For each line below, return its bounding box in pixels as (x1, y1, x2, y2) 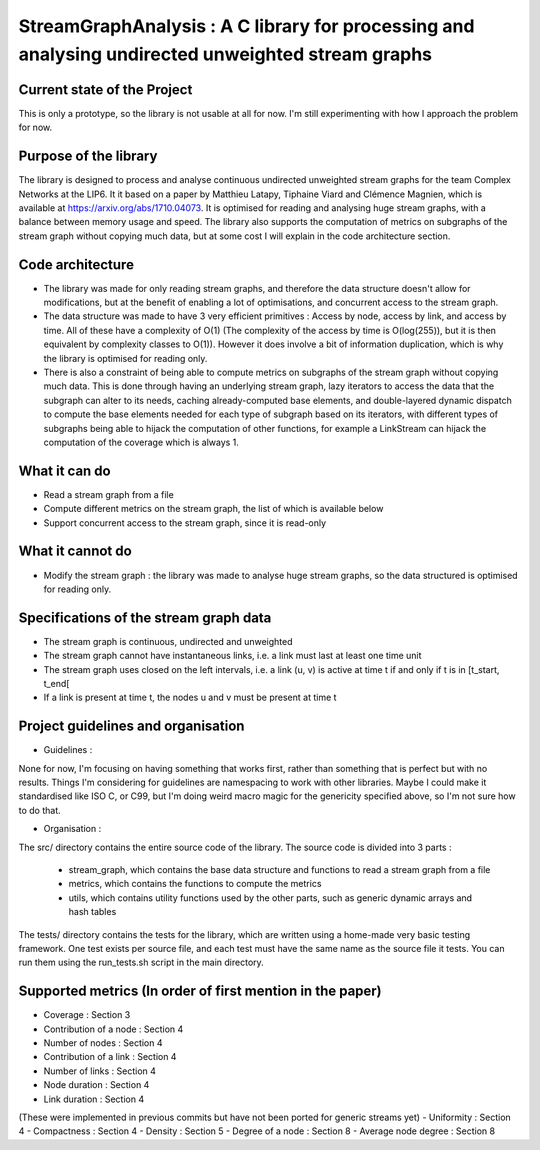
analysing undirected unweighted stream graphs (18, 43, 433, 65)
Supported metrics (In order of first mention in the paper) (18, 983, 382, 1000)
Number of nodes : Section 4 (43, 1037, 164, 1049)
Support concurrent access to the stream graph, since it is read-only (43, 516, 327, 529)
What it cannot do (18, 543, 132, 560)
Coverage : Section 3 (43, 1009, 131, 1021)
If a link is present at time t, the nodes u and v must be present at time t (43, 691, 337, 704)
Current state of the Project (18, 81, 193, 98)
